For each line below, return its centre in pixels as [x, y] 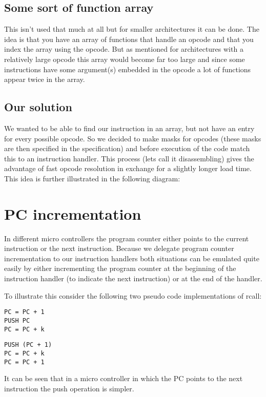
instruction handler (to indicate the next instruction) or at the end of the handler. [133, 278]
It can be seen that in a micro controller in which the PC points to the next [124, 378]
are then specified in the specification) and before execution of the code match [127, 148]
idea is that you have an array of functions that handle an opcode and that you [129, 39]
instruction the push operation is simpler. [69, 388]
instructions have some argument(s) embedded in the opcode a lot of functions [128, 69]
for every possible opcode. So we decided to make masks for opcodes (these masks [133, 138]
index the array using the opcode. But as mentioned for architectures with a [124, 49]
